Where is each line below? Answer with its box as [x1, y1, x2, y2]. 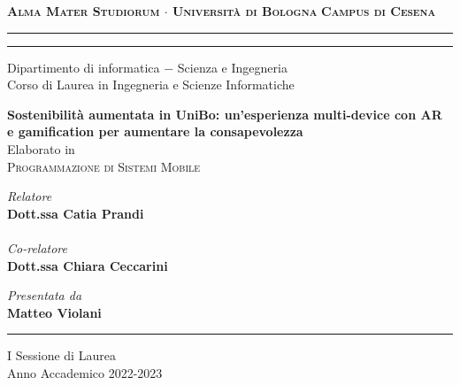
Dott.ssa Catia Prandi [7, 204, 144, 222]
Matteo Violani [7, 303, 102, 321]
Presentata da [7, 286, 82, 304]
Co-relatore [7, 238, 67, 257]
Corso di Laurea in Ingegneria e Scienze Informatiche [7, 75, 295, 94]
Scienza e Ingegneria [177, 58, 287, 76]
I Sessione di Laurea [7, 346, 116, 365]
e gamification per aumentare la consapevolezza [7, 122, 303, 141]
